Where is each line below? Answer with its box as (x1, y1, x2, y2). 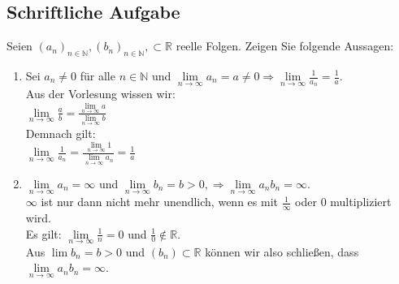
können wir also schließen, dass (205, 243, 359, 260)
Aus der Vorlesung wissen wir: (25, 85, 176, 102)
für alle (80, 67, 115, 84)
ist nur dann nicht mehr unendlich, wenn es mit (41, 193, 278, 210)
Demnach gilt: (25, 124, 96, 141)
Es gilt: (25, 225, 62, 242)
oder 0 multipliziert (295, 193, 392, 210)
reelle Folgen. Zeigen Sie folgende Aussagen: (176, 37, 394, 54)
